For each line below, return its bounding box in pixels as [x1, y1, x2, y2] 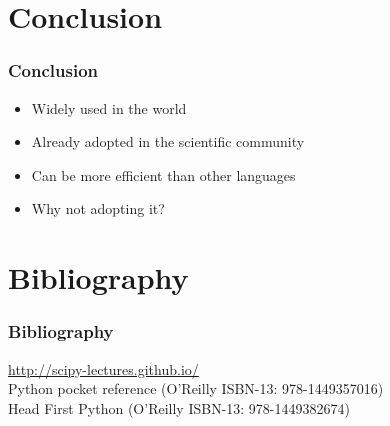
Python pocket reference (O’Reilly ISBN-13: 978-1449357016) [8, 378, 384, 399]
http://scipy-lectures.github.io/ [8, 358, 199, 379]
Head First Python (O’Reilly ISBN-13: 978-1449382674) [8, 397, 350, 418]
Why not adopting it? [31, 198, 165, 219]
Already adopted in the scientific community [31, 131, 305, 152]
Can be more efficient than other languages [31, 164, 296, 185]
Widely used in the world [31, 97, 187, 118]
